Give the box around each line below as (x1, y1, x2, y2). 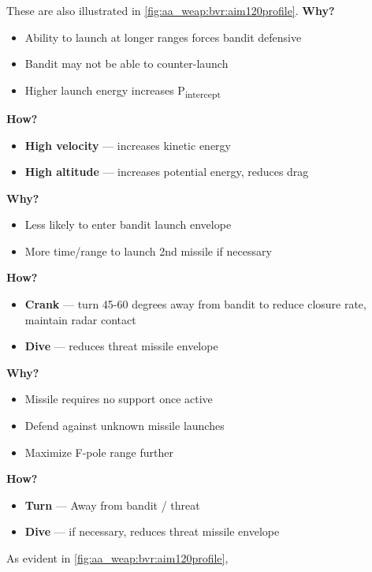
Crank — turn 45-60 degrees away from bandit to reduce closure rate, (24, 296, 366, 312)
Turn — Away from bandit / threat (24, 496, 200, 513)
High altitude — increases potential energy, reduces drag (24, 163, 309, 180)
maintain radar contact (24, 311, 136, 327)
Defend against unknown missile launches (24, 417, 225, 434)
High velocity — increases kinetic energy (24, 136, 231, 153)
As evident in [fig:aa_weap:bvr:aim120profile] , (6, 550, 229, 566)
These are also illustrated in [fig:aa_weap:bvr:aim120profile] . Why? (6, 2, 335, 18)
